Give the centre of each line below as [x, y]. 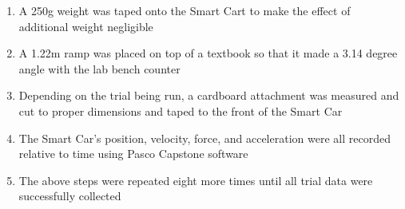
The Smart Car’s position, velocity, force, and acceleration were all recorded [204, 138]
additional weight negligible [86, 26]
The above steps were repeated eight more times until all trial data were [196, 180]
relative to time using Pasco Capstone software [133, 154]
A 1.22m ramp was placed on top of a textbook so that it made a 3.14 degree [208, 53]
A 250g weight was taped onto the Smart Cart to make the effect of [185, 10]
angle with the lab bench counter [99, 68]
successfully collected [70, 196]
